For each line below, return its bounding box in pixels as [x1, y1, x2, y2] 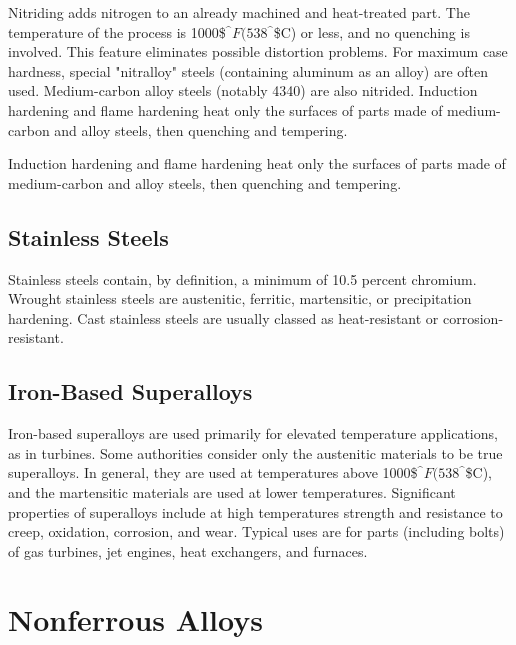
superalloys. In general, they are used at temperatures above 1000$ [8, 462, 418, 483]
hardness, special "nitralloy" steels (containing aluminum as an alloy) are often [8, 60, 489, 81]
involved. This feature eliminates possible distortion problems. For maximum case [8, 41, 508, 62]
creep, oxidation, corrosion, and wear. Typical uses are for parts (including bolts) [8, 521, 505, 542]
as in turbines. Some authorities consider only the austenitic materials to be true [8, 442, 503, 463]
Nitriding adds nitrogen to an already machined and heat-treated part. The [8, 2, 470, 22]
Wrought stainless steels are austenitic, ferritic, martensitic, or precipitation [8, 288, 472, 309]
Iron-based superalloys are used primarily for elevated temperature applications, [8, 423, 498, 444]
